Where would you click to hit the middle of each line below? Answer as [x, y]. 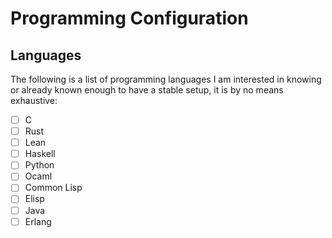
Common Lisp [53, 188]
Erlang [38, 221]
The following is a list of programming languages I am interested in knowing [166, 79]
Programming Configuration [129, 18]
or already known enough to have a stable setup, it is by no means [147, 90]
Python [39, 165]
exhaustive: [34, 100]
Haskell [40, 154]
